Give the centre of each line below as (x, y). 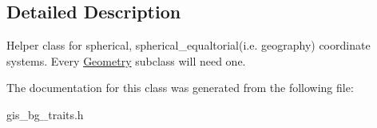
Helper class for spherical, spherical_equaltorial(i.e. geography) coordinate (188, 45)
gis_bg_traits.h (45, 114)
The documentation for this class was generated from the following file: (180, 88)
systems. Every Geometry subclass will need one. (126, 60)
